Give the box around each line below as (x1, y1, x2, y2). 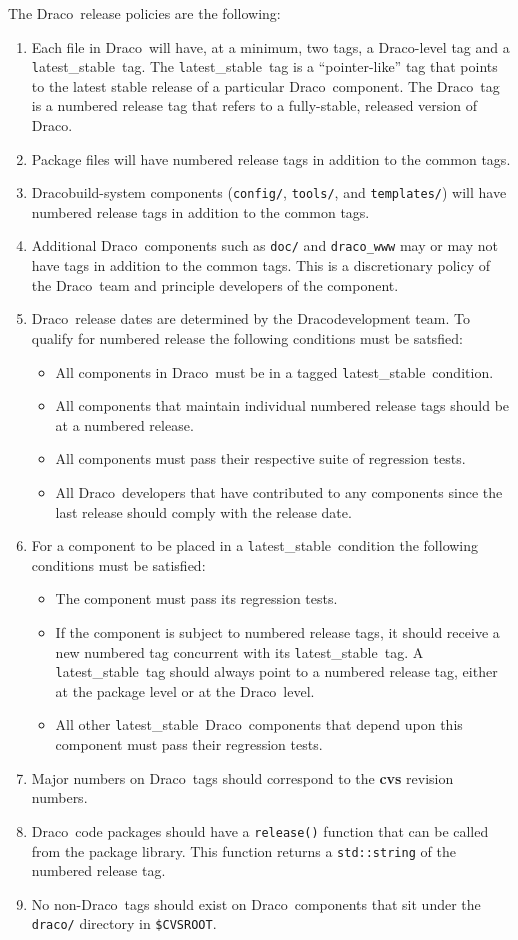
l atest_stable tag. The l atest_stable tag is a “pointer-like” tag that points (31, 56, 498, 77)
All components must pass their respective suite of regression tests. (55, 448, 466, 469)
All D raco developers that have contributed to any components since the (55, 481, 503, 502)
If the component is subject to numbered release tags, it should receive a (55, 621, 500, 642)
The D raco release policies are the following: (8, 3, 281, 23)
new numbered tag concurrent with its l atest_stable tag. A (55, 641, 424, 662)
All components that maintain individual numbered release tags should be (55, 395, 510, 416)
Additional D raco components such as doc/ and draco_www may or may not (31, 235, 498, 256)
